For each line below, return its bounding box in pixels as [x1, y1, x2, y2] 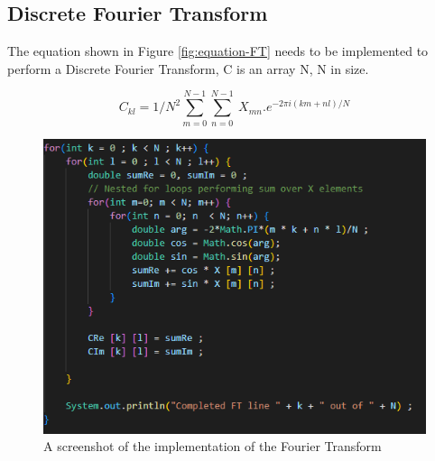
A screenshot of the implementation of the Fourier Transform [43, 437, 382, 456]
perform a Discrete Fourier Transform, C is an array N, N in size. [7, 59, 369, 78]
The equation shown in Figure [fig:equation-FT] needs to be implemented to [7, 41, 429, 60]
